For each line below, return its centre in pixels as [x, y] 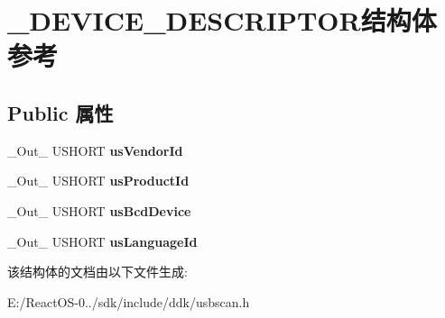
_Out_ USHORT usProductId [98, 181]
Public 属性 [60, 112]
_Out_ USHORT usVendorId [95, 150]
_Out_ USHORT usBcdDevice [99, 210]
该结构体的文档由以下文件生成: [97, 272]
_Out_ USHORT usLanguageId [102, 241]
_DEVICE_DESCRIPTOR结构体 [222, 20]
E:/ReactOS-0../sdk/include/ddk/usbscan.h [129, 301]
